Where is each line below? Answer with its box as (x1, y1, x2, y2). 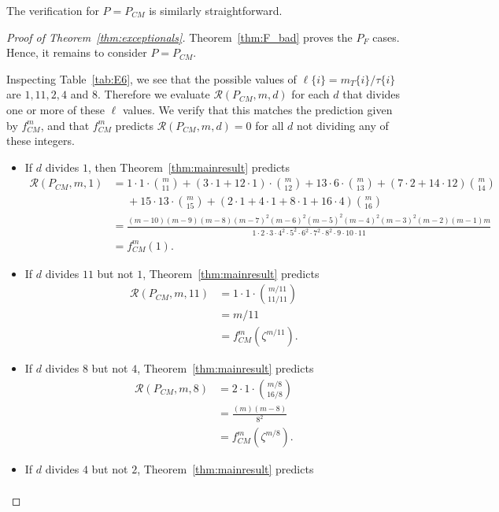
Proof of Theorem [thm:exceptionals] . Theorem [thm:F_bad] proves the (6, 28, 353, 45)
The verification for (6, 2, 99, 18)
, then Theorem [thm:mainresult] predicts (87, 158, 290, 175)
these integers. (6, 132, 75, 149)
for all (255, 117, 284, 133)
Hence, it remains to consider (6, 44, 147, 61)
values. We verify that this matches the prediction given (122, 101, 393, 117)
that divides (342, 86, 401, 102)
